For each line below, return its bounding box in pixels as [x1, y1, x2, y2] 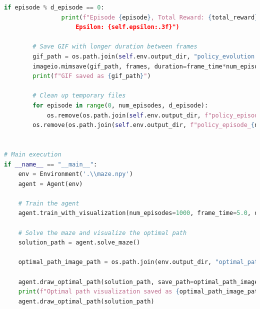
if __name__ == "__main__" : [4, 160, 97, 168]
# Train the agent [18, 199, 79, 207]
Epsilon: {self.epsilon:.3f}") [75, 23, 179, 31]
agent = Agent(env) [18, 180, 83, 187]
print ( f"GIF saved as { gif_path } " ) [32, 72, 151, 80]
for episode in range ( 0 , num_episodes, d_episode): [32, 101, 208, 109]
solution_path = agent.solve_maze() [18, 239, 140, 246]
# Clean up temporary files [32, 92, 126, 99]
